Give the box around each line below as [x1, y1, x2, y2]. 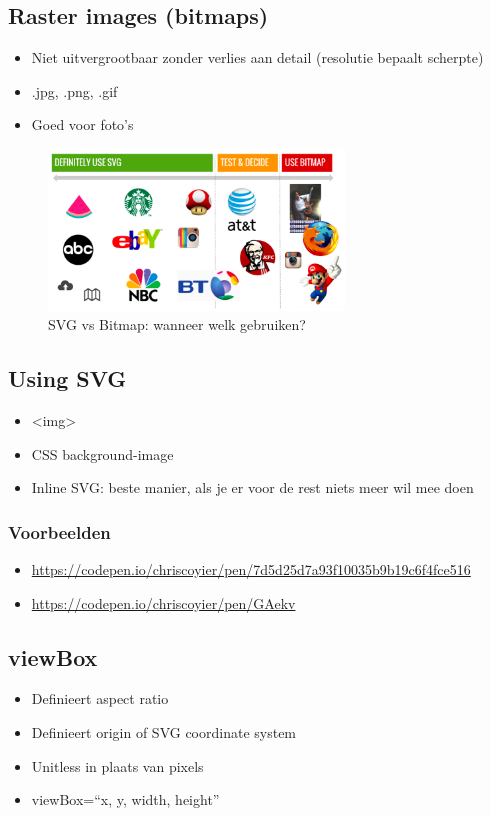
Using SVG [8, 363, 127, 394]
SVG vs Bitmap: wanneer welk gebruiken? [48, 314, 306, 335]
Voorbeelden [8, 519, 111, 544]
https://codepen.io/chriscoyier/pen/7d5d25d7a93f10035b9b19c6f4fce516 [31, 558, 471, 579]
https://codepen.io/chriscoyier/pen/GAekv [31, 592, 296, 613]
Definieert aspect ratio [31, 688, 169, 709]
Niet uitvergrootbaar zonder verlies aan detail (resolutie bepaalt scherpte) [31, 47, 484, 68]
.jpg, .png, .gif [31, 80, 118, 101]
